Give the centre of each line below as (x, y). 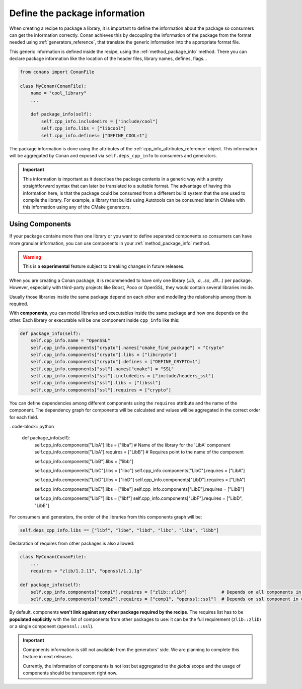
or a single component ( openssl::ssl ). (51, 626)
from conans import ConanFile (57, 72)
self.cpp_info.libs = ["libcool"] (84, 128)
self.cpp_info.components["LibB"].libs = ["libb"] (84, 461)
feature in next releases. (48, 657)
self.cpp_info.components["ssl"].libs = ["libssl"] (96, 383)
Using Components (40, 224)
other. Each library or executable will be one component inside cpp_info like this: (94, 320)
